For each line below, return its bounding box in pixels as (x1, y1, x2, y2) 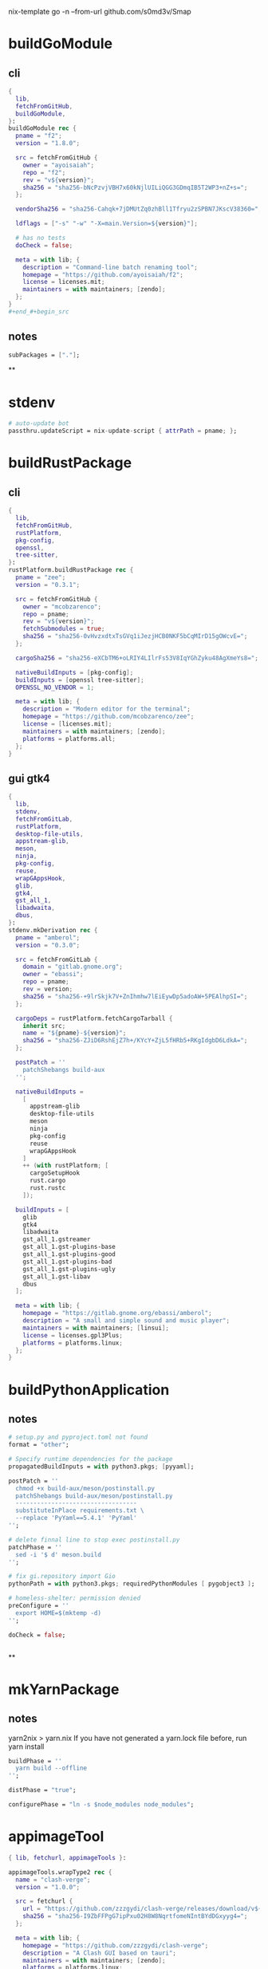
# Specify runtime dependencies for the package (8, 1455, 173, 1463)
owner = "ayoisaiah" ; (22, 161, 94, 169)
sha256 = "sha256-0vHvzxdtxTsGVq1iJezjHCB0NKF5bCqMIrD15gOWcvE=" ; (22, 632, 248, 640)
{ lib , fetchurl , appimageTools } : (8, 1853, 127, 1861)
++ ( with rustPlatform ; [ (22, 1162, 109, 1170)
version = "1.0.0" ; (15, 1883, 81, 1891)
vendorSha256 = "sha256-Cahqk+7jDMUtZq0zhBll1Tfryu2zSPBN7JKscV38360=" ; (15, 205, 262, 214)
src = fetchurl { (15, 1897, 73, 1905)
